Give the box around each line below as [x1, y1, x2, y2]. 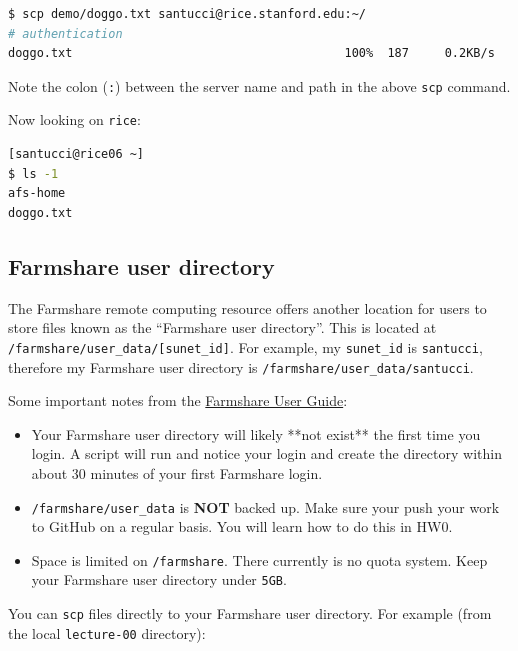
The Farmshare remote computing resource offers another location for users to [8, 297, 487, 318]
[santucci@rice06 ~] [8, 147, 145, 162]
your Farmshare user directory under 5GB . [31, 569, 287, 590]
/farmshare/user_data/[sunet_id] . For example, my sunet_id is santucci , [8, 336, 483, 357]
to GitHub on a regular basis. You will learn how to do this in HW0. [31, 516, 453, 537]
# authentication [8, 26, 123, 41]
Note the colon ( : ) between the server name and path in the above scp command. [8, 75, 511, 96]
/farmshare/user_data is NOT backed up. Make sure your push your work [31, 496, 500, 517]
